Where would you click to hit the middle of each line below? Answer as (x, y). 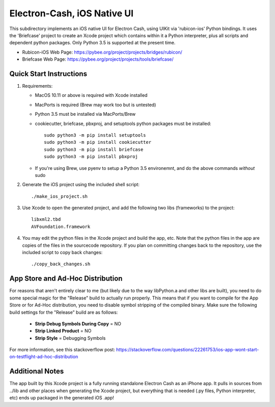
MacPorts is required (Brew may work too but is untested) (95, 105)
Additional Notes (37, 372)
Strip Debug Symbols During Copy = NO (78, 323)
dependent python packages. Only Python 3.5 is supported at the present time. (92, 43)
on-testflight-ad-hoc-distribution (44, 357)
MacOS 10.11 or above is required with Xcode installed (91, 95)
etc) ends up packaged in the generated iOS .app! (62, 398)
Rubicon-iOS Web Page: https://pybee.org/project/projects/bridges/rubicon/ (102, 52)
